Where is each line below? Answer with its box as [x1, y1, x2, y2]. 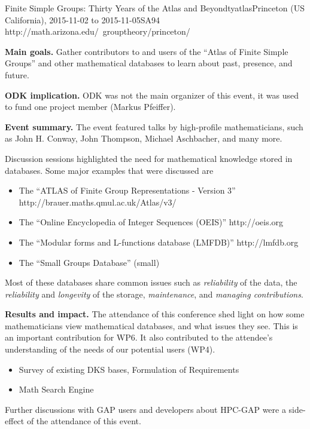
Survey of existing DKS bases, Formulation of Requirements [19, 363, 239, 375]
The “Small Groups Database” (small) [19, 256, 160, 268]
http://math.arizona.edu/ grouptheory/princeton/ [5, 25, 190, 38]
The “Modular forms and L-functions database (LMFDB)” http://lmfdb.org [19, 235, 299, 248]
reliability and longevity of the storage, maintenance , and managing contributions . [5, 287, 303, 300]
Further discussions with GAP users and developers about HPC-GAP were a [5, 403, 286, 415]
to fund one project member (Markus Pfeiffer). [5, 100, 176, 113]
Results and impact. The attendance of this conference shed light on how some [5, 308, 305, 320]
